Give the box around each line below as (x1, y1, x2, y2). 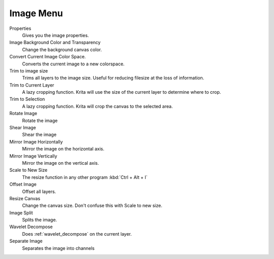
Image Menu (9, 8, 63, 19)
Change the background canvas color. (22, 46, 102, 53)
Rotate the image (22, 117, 58, 124)
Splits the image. (22, 217, 57, 223)
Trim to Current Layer (9, 82, 54, 88)
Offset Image (9, 181, 37, 188)
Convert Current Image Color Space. (9, 54, 86, 60)
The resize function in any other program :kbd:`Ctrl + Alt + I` (22, 174, 148, 180)
